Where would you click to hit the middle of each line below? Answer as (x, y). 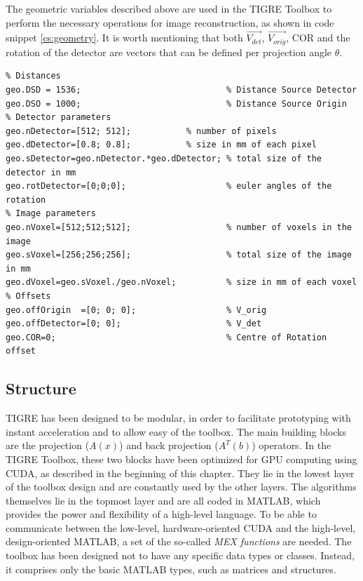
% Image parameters (51, 214)
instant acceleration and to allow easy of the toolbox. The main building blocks (176, 431)
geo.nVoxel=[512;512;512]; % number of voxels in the (179, 227)
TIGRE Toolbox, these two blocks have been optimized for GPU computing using (181, 459)
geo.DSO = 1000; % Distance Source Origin (176, 103)
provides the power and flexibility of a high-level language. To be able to (161, 514)
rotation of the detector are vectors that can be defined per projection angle (169, 52)
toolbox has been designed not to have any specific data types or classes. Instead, (180, 555)
